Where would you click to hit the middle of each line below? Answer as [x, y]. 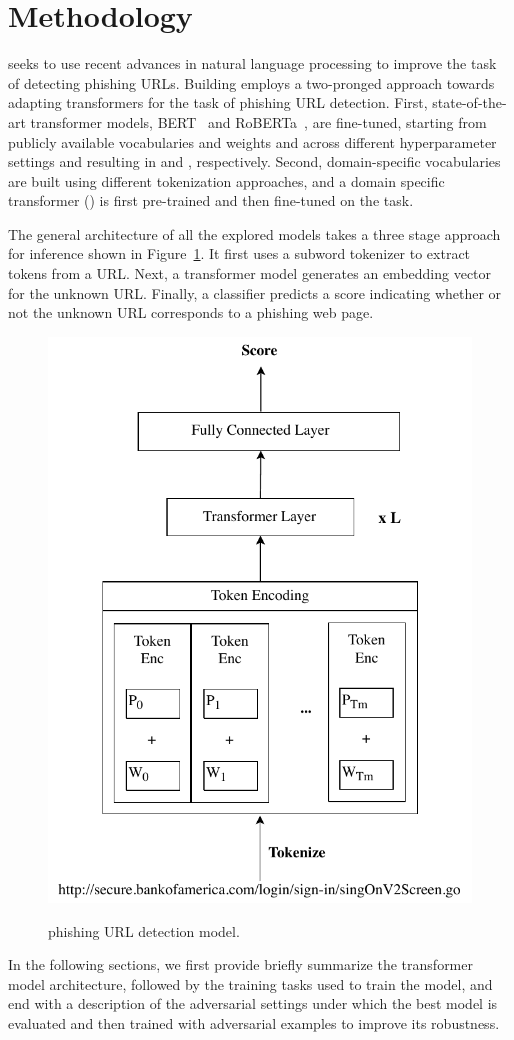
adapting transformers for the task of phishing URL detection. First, [218, 102]
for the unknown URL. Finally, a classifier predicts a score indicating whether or [255, 292]
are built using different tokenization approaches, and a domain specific [226, 180]
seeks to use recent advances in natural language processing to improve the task [252, 63]
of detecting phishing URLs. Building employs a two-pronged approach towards [251, 82]
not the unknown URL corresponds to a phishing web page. [191, 312]
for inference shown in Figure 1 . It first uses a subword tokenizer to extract [239, 253]
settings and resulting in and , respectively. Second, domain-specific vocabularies [254, 161]
